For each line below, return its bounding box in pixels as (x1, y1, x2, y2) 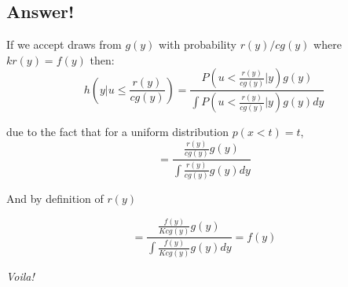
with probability (159, 36, 236, 53)
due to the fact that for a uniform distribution (6, 123, 229, 140)
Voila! (6, 267, 35, 284)
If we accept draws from (6, 36, 122, 53)
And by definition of (6, 189, 104, 206)
